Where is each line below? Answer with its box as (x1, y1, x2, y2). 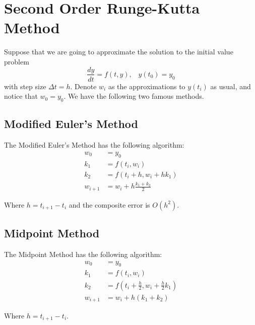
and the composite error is (69, 199, 150, 210)
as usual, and (210, 81, 251, 91)
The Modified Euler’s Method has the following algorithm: (4, 140, 184, 150)
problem (4, 56, 29, 67)
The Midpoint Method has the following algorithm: (4, 249, 162, 259)
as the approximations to (108, 81, 185, 91)
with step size (4, 81, 46, 91)
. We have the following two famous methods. (63, 91, 204, 101)
